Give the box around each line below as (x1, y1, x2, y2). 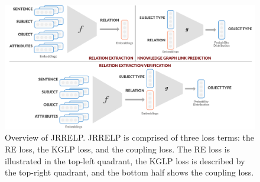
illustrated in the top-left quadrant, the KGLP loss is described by (5, 154, 245, 167)
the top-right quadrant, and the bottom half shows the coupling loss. (5, 166, 254, 178)
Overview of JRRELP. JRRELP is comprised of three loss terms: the (5, 131, 255, 144)
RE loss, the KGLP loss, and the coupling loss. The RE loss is (5, 142, 230, 155)
